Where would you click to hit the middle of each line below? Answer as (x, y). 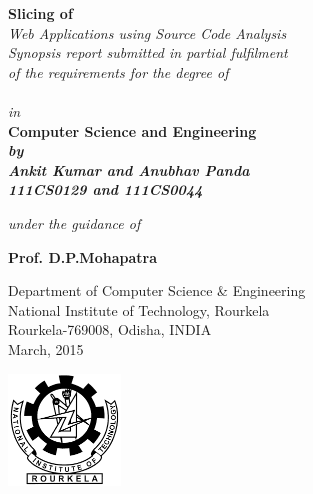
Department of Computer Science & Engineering (157, 290)
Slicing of (40, 13)
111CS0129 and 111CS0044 (105, 189)
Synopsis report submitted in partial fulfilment (148, 52)
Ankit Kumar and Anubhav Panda (129, 169)
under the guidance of (74, 222)
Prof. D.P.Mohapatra (82, 256)
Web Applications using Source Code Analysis (147, 32)
